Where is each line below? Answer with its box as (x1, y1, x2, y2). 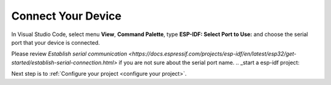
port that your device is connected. (11, 39, 101, 46)
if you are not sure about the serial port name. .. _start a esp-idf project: (118, 59, 300, 66)
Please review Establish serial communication (11, 50, 127, 57)
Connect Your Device (11, 9, 122, 23)
